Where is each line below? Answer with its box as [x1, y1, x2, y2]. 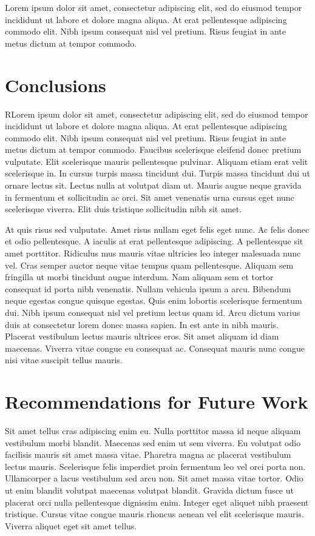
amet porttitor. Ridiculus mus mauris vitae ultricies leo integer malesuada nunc [5, 247, 301, 260]
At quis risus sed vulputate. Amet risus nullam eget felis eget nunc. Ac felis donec [5, 223, 310, 235]
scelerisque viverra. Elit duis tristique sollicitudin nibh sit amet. [5, 203, 242, 215]
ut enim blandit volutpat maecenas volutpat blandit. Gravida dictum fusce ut [5, 484, 294, 497]
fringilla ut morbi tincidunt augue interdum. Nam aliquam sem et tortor [5, 270, 274, 283]
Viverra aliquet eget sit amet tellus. [5, 519, 137, 532]
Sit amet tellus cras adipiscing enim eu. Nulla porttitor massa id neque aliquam [5, 424, 301, 437]
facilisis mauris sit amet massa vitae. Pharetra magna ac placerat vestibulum [5, 448, 291, 461]
